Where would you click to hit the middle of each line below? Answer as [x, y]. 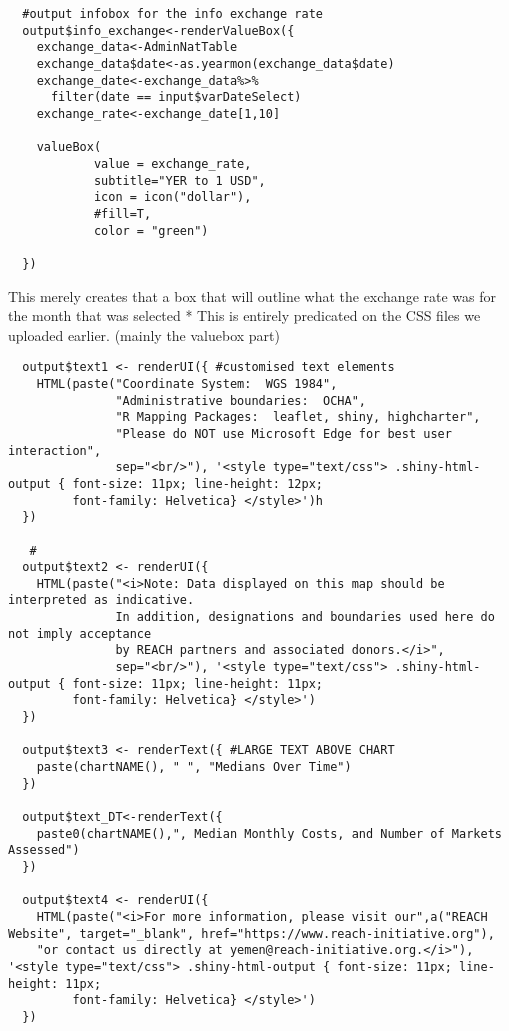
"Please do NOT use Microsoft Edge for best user [283, 433]
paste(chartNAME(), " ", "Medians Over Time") [194, 767]
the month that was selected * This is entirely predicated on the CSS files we [244, 315]
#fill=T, [122, 213]
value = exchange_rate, [172, 163]
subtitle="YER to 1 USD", [179, 180]
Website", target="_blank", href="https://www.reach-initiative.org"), [251, 933]
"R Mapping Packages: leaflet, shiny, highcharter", [298, 417]
